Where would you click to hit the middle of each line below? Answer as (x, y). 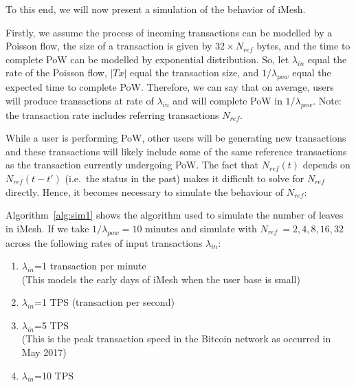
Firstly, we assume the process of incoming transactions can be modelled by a (169, 32)
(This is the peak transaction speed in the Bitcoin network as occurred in (176, 339)
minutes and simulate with (201, 228)
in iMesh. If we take (47, 228)
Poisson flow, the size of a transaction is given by (109, 46)
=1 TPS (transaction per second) (104, 302)
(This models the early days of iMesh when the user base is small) (161, 279)
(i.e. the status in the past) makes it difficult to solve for (185, 178)
